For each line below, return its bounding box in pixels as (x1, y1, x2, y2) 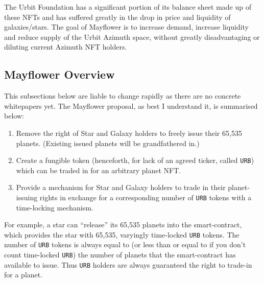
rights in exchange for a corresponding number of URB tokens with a (39, 192, 252, 202)
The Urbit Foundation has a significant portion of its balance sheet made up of (4, 2, 252, 12)
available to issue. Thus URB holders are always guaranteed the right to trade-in (4, 259, 252, 270)
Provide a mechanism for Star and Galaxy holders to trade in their (16, 182, 226, 193)
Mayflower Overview (4, 66, 115, 82)
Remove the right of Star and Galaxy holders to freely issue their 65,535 (16, 127, 242, 138)
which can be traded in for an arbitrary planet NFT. (16, 164, 181, 175)
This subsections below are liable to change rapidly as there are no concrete (4, 90, 241, 101)
